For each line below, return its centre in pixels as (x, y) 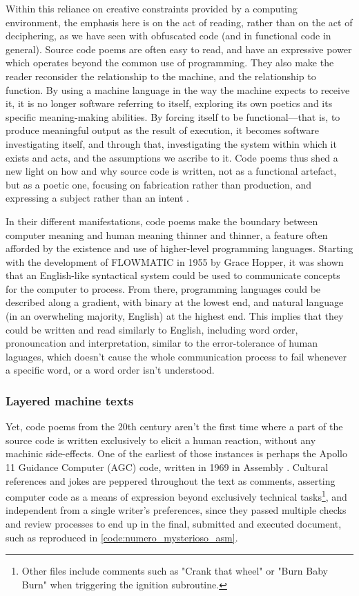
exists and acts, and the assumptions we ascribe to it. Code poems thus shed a (172, 157)
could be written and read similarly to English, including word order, (152, 329)
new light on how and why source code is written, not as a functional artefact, (171, 171)
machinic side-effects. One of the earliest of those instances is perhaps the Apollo (176, 453)
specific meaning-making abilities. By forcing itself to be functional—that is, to (173, 116)
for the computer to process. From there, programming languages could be (163, 288)
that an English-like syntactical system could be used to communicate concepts (173, 275)
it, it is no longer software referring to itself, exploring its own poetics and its (169, 103)
